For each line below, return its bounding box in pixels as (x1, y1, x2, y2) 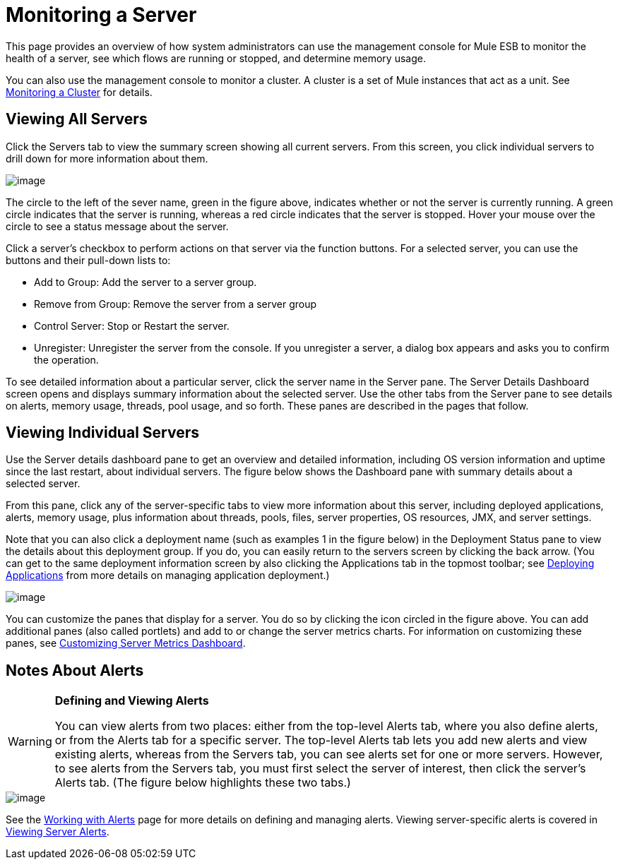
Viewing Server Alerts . (6, 825, 109, 838)
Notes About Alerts (6, 661, 144, 679)
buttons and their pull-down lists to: (6, 253, 171, 266)
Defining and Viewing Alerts (54, 693, 209, 708)
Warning (8, 734, 52, 749)
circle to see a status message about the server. (6, 220, 229, 232)
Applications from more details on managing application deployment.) (6, 569, 330, 582)
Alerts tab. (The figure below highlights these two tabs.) (54, 775, 351, 790)
